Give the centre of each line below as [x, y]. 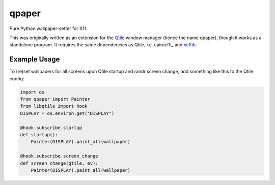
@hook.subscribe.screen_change [59, 156]
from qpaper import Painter [55, 99]
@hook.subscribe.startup [51, 128]
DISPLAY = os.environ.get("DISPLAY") [67, 113]
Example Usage [35, 59]
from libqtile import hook [54, 106]
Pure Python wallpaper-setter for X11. [48, 28]
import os [32, 92]
